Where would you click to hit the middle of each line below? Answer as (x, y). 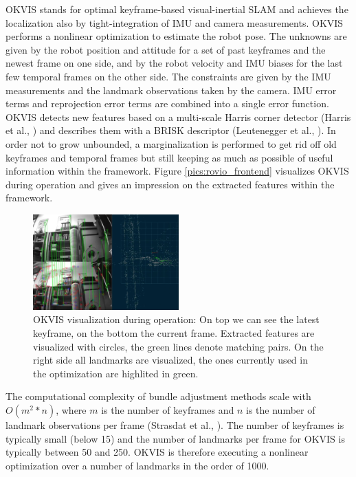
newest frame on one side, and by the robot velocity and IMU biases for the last (174, 63)
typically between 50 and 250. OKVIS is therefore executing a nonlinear (157, 452)
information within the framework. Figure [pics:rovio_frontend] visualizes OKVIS (177, 171)
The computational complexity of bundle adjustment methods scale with (158, 396)
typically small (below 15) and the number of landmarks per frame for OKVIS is (175, 438)
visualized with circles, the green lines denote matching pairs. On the (178, 346)
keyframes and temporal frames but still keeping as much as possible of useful (169, 157)
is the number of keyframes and (168, 409)
